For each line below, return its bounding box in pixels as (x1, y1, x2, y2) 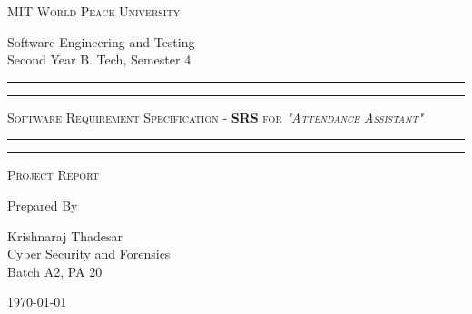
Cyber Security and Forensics (7, 244, 171, 263)
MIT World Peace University (7, 2, 181, 20)
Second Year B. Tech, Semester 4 (7, 50, 192, 69)
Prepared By (7, 195, 78, 214)
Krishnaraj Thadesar (7, 226, 123, 245)
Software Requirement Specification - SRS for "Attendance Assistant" (7, 107, 424, 126)
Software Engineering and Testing (7, 32, 195, 51)
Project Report (7, 165, 99, 184)
